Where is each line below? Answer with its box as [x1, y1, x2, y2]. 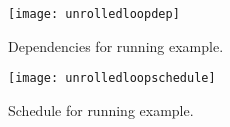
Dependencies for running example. [8, 35, 224, 56]
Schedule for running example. [8, 99, 194, 120]
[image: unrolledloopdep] [8, 7, 180, 21]
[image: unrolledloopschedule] [8, 71, 216, 86]
